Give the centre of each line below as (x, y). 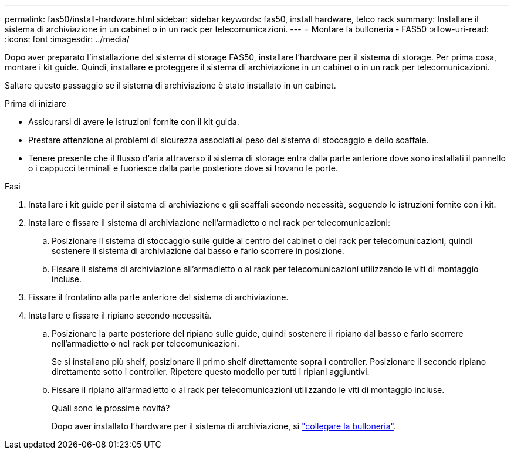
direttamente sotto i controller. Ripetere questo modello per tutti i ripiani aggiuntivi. (211, 372)
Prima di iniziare (35, 104)
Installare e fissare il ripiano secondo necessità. (120, 315)
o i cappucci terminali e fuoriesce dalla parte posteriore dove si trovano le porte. (183, 168)
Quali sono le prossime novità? (111, 408)
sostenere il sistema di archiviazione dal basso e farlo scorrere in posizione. (198, 251)
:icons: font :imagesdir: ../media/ (67, 39)
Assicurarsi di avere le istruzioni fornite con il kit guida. (134, 122)
